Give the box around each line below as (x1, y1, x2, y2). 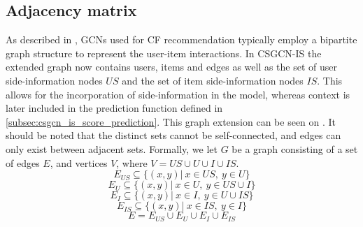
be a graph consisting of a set (232, 141, 358, 156)
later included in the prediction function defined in (6, 101, 223, 115)
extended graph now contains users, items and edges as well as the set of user (6, 59, 338, 74)
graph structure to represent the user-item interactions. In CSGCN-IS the (6, 45, 322, 60)
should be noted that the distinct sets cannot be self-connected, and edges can (6, 128, 341, 142)
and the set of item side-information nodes (122, 73, 304, 87)
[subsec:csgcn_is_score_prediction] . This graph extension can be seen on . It (6, 114, 336, 129)
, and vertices (50, 155, 108, 170)
